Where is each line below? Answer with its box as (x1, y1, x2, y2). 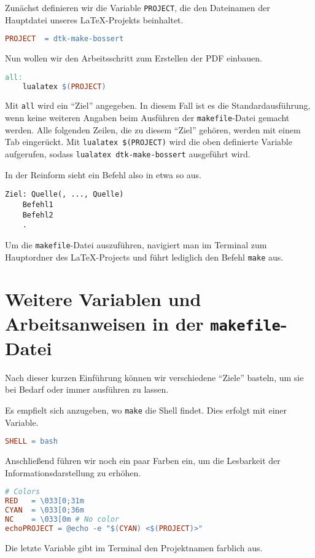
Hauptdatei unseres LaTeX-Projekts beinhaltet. (5, 13, 184, 26)
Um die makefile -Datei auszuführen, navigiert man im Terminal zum (5, 238, 267, 251)
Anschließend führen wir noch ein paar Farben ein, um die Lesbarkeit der (5, 454, 281, 467)
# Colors (5, 487, 41, 497)
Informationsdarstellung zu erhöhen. (5, 466, 141, 479)
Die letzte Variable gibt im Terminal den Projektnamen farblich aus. (5, 541, 263, 554)
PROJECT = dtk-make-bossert (5, 34, 124, 44)
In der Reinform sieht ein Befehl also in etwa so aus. (5, 168, 202, 181)
